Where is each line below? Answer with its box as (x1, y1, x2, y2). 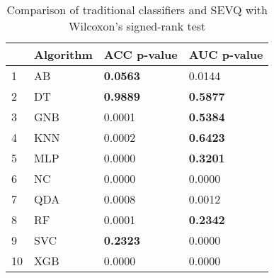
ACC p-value (103, 46, 178, 62)
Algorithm (34, 46, 93, 62)
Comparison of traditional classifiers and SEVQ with (6, 1, 268, 18)
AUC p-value (188, 46, 263, 62)
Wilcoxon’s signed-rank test (69, 18, 206, 34)
